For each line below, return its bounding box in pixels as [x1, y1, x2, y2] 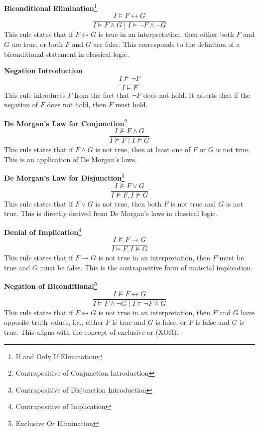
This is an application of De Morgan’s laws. [4, 154, 137, 164]
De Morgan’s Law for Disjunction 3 [4, 171, 125, 183]
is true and [112, 317, 145, 327]
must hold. [115, 99, 148, 110]
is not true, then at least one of [95, 144, 191, 155]
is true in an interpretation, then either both [98, 29, 234, 39]
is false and [195, 317, 230, 327]
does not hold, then [47, 99, 107, 110]
